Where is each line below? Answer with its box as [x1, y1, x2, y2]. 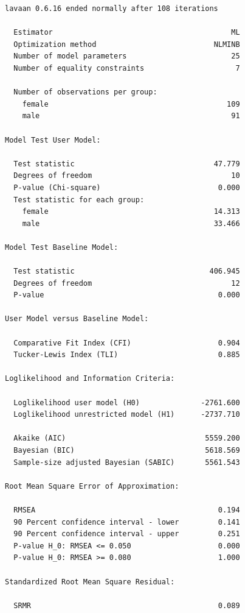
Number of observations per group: [13, 88, 157, 97]
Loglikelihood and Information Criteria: [5, 374, 175, 383]
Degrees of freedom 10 [13, 171, 240, 180]
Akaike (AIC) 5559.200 [13, 434, 240, 443]
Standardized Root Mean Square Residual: [5, 577, 175, 586]
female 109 [22, 99, 240, 108]
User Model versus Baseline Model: [5, 314, 149, 324]
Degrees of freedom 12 [13, 278, 240, 288]
